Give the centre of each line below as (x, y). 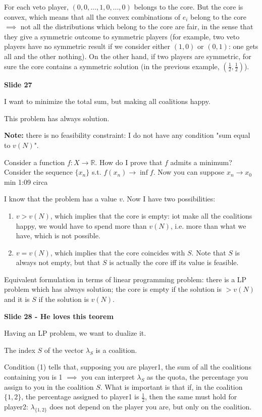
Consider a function (35, 162)
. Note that (209, 252)
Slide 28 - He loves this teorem (59, 316)
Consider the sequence (38, 172)
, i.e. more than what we (208, 225)
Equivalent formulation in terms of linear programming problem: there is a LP (125, 279)
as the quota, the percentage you (197, 377)
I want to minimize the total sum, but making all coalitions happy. (107, 101)
